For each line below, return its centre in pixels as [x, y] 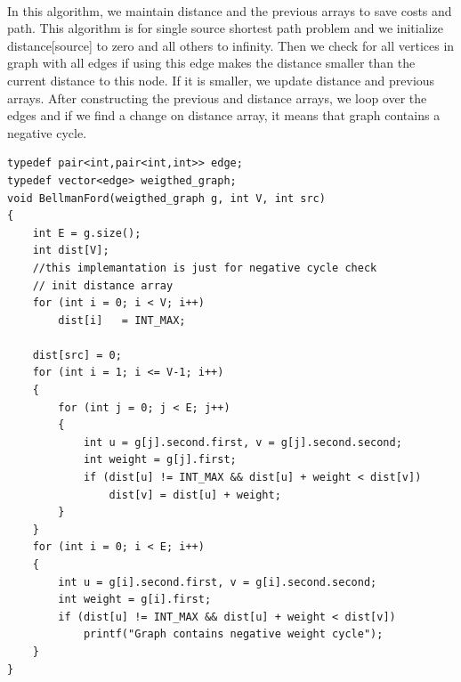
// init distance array [103, 285]
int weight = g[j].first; [160, 460]
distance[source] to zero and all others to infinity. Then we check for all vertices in [231, 45]
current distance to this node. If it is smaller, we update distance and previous [221, 80]
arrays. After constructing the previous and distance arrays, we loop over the [217, 97]
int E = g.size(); [87, 233]
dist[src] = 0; [77, 355]
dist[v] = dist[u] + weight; [195, 495]
